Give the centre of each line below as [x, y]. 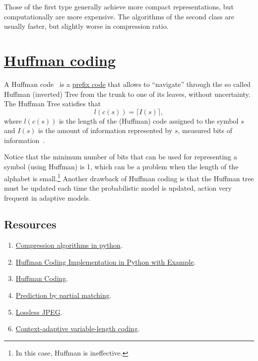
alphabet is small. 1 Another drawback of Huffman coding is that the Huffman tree [129, 177]
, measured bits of [205, 130]
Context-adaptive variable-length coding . [78, 328]
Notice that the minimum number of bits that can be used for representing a [121, 157]
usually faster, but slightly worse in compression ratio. [86, 26]
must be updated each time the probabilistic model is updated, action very [118, 187]
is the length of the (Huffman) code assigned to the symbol [149, 120]
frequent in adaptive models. [47, 197]
